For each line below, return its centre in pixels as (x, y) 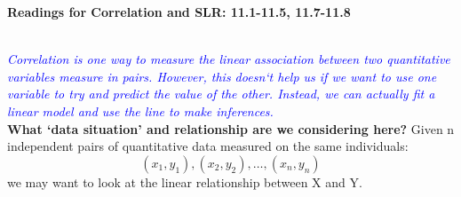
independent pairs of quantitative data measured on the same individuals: (208, 146)
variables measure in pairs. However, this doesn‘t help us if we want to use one (222, 76)
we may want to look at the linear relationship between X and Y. (185, 181)
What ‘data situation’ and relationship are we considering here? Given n (231, 128)
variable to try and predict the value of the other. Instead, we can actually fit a (221, 94)
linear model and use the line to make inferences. (140, 110)
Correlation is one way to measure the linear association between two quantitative (229, 59)
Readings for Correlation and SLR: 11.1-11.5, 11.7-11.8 (179, 12)
